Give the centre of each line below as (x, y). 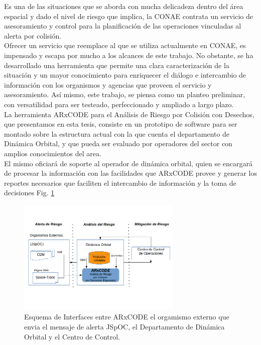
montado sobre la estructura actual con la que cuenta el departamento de (117, 133)
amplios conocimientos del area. (53, 153)
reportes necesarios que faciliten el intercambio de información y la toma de (120, 183)
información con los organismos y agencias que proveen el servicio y (108, 84)
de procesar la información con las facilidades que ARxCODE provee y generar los (130, 173)
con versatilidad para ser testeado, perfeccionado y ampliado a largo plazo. (119, 104)
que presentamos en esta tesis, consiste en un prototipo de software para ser (121, 124)
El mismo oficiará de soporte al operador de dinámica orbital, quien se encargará (128, 163)
